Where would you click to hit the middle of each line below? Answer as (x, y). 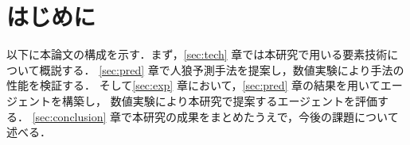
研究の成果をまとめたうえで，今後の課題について (271, 116)
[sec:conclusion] (69, 116)
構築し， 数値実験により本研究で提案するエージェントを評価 (220, 100)
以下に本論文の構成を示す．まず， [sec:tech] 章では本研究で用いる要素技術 (197, 54)
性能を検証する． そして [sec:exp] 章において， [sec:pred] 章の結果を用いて (193, 85)
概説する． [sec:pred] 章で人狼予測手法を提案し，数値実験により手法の (222, 69)
